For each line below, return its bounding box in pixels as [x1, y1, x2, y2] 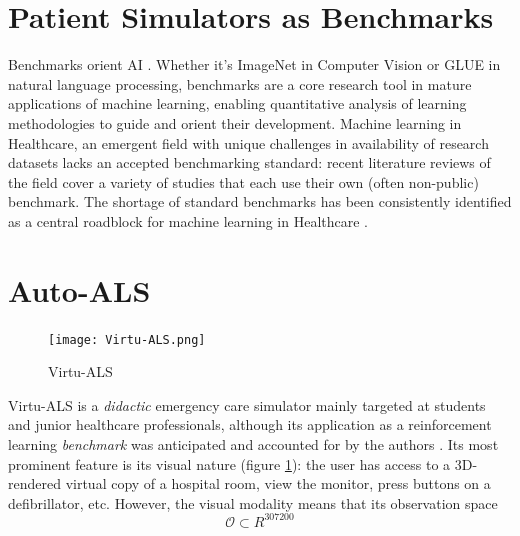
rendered [8, 473, 61, 494]
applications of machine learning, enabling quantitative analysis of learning [8, 93, 467, 114]
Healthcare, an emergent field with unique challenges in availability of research [8, 132, 489, 153]
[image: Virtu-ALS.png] [48, 332, 206, 347]
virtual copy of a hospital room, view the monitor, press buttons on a [65, 473, 491, 494]
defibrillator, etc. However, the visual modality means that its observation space [8, 492, 498, 513]
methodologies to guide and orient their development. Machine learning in [8, 112, 462, 133]
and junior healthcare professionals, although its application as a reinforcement [8, 414, 492, 435]
